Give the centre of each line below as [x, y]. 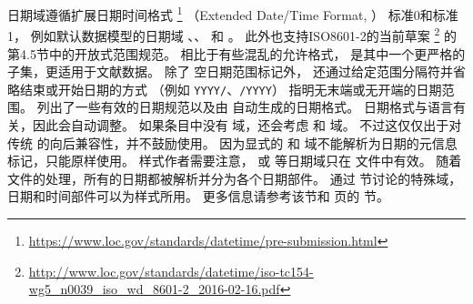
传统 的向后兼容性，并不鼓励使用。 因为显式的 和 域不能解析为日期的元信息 [232, 142]
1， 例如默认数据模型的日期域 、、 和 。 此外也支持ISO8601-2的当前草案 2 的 [232, 34]
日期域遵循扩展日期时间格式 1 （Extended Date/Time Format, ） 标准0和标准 [233, 13]
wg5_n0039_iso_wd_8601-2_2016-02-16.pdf [154, 289]
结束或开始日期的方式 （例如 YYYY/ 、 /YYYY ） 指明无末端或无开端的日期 [231, 89]
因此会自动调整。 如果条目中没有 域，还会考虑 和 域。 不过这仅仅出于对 [247, 124]
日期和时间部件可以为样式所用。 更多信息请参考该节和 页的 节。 [198, 196]
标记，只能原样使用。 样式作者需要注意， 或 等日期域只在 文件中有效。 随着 [235, 161]
